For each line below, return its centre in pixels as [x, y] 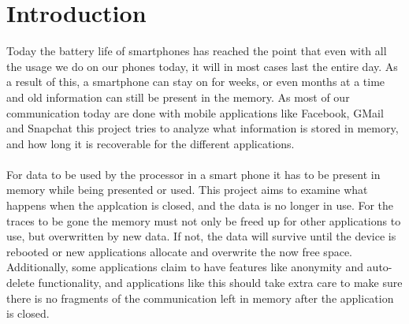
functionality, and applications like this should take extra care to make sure [220, 283]
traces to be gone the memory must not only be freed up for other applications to [204, 220]
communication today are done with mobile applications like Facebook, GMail [195, 112]
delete [20, 283]
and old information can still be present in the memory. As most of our [178, 97]
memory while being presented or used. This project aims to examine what [187, 190]
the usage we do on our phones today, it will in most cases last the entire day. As [202, 66]
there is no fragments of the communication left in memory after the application [200, 298]
